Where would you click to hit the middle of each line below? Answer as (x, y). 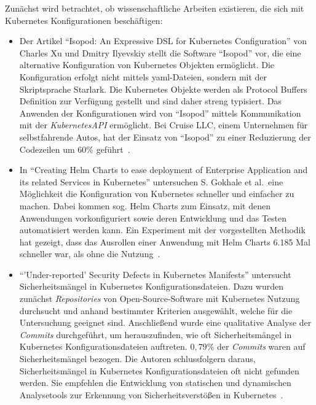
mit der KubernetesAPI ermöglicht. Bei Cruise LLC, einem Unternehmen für (164, 125)
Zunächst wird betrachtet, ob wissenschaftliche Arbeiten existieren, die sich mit (155, 8)
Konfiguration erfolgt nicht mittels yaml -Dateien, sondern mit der (143, 76)
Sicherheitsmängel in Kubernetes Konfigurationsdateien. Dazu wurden (151, 286)
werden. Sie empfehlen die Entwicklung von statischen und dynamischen (155, 383)
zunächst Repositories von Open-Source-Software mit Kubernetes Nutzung (160, 299)
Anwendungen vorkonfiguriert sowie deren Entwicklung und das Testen (153, 218)
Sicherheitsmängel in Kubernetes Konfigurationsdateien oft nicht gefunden (159, 370)
